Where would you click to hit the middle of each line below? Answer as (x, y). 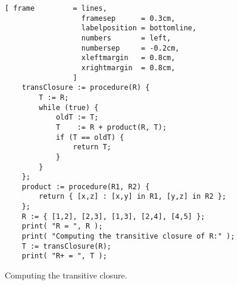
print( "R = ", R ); (62, 226)
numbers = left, (126, 38)
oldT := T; (77, 118)
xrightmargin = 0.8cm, (128, 68)
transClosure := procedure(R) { (86, 88)
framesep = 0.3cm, (128, 18)
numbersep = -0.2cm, (130, 48)
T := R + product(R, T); (111, 127)
